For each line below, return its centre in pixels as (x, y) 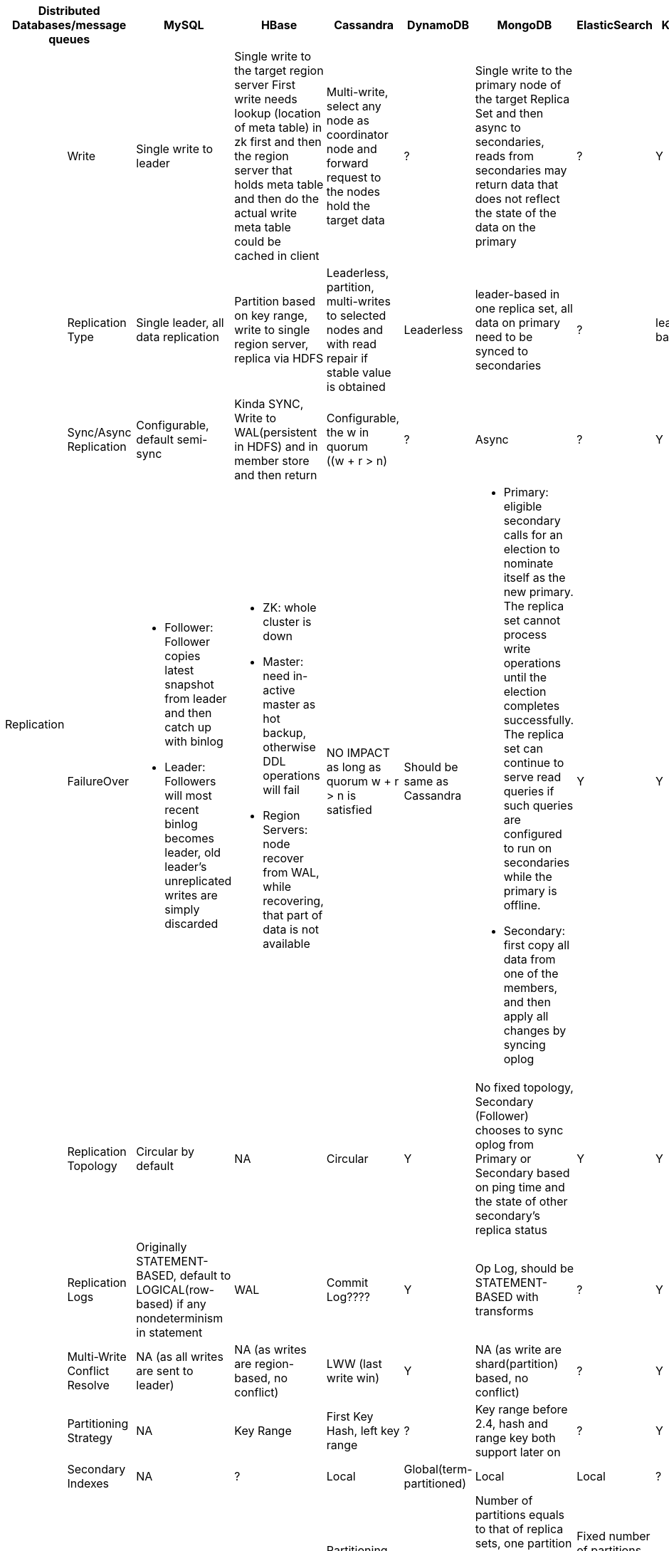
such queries (538, 805)
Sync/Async (99, 432)
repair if (347, 358)
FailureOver (98, 781)
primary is (530, 891)
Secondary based (522, 1173)
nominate (528, 563)
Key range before (521, 1409)
